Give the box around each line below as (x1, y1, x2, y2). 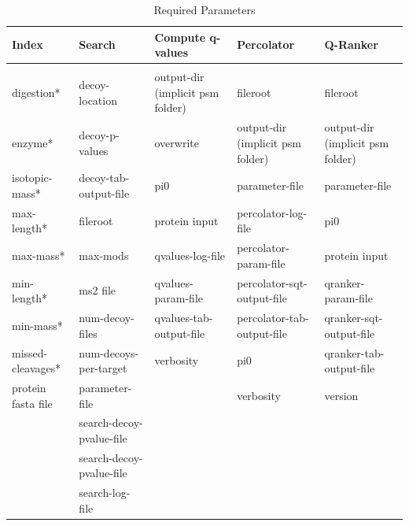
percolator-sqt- (237, 274, 308, 291)
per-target (79, 360, 127, 376)
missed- (12, 344, 48, 361)
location (79, 91, 117, 108)
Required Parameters (153, 2, 256, 17)
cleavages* (12, 360, 61, 376)
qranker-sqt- (324, 309, 383, 326)
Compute (154, 28, 206, 45)
